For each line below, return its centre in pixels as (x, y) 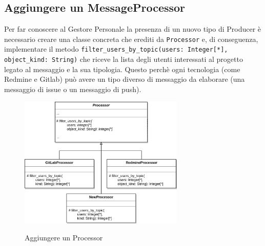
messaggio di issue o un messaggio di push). (73, 89)
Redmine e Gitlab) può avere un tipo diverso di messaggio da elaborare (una (125, 79)
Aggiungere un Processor (64, 238)
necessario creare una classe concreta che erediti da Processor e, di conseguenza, (131, 39)
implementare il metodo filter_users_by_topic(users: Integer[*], (116, 49)
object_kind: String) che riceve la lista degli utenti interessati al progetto (124, 59)
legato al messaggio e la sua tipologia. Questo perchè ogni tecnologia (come (122, 69)
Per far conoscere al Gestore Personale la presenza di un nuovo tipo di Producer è (133, 29)
